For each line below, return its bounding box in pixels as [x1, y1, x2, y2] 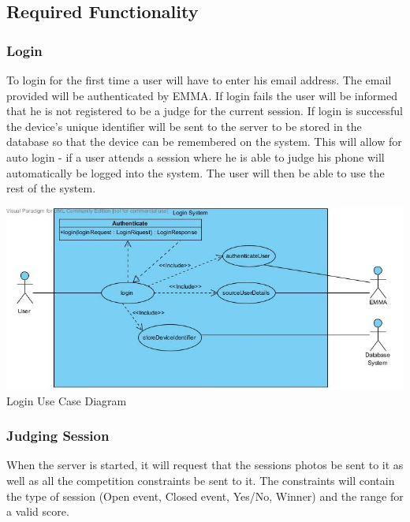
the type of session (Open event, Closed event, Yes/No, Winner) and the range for [6, 487, 404, 504]
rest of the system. [6, 180, 96, 196]
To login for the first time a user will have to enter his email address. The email [6, 72, 392, 88]
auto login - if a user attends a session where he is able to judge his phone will [6, 148, 385, 165]
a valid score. [6, 503, 69, 520]
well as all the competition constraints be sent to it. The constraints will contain [6, 472, 395, 489]
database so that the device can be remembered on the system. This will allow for [6, 133, 402, 150]
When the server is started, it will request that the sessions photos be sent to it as [6, 457, 404, 473]
